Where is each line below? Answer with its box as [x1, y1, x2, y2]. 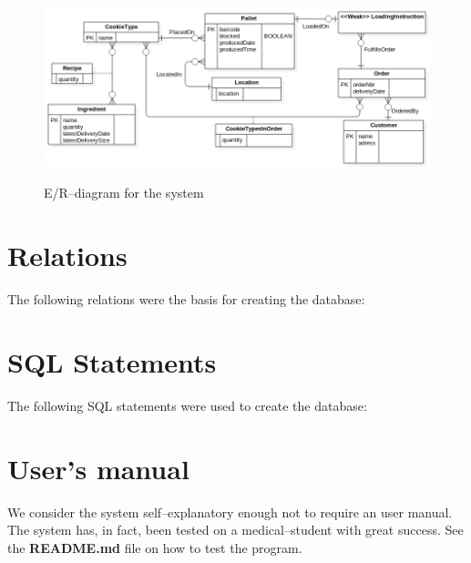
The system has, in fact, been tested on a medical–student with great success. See [7, 520, 464, 539]
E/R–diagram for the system [44, 183, 204, 202]
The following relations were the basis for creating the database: [7, 290, 365, 309]
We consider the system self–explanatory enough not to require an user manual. [7, 502, 453, 521]
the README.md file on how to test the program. [7, 537, 302, 557]
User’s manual [7, 449, 189, 486]
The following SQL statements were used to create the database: [7, 395, 367, 415]
